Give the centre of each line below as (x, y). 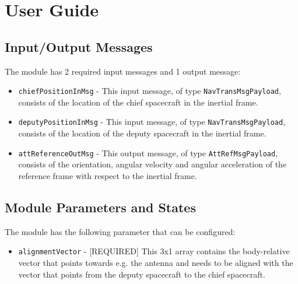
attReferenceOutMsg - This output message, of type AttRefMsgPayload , (148, 152)
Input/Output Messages (79, 46)
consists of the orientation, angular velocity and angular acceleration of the (152, 164)
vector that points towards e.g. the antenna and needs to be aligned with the (156, 262)
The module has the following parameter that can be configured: (120, 231)
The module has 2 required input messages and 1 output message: (123, 71)
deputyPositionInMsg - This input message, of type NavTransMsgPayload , (152, 122)
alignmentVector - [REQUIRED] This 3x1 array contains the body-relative (154, 251)
